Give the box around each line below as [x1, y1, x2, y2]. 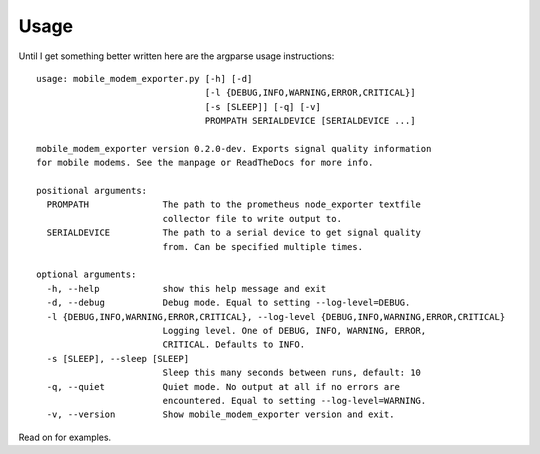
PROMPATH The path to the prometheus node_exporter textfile [46, 199, 422, 210]
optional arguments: [36, 269, 137, 280]
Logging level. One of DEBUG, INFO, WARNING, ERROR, [162, 325, 427, 336]
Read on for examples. [18, 431, 112, 443]
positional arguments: [36, 185, 148, 197]
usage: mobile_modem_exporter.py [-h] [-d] [36, 73, 253, 84]
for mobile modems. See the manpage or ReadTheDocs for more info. [36, 157, 374, 169]
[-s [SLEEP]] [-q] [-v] [204, 101, 322, 112]
